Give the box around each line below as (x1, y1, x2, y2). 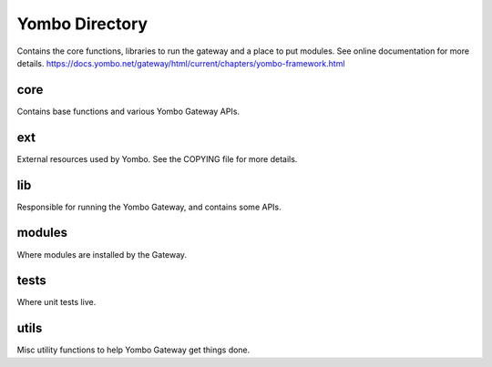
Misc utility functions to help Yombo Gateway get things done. (16, 344, 251, 355)
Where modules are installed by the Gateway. (16, 249, 187, 260)
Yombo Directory (16, 14, 149, 34)
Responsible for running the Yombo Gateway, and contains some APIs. (16, 201, 282, 212)
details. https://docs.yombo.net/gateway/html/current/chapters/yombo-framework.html (16, 57, 345, 68)
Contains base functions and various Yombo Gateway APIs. (16, 106, 241, 117)
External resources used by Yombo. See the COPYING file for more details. (16, 153, 298, 164)
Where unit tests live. (16, 297, 97, 308)
